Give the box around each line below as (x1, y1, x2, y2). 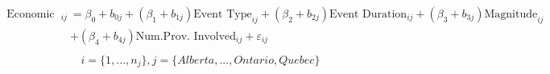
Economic (6, 9, 55, 21)
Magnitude (484, 9, 538, 21)
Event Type (193, 9, 252, 21)
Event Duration (329, 9, 407, 21)
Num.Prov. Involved (135, 30, 237, 42)
